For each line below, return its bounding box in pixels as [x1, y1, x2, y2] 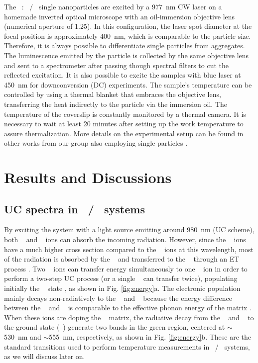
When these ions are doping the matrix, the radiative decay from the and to [4, 312, 254, 322]
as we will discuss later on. [4, 351, 85, 362]
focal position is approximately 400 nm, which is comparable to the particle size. [4, 30, 251, 41]
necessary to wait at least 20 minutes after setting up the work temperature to [4, 118, 244, 129]
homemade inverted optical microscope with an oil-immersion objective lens [4, 11, 235, 21]
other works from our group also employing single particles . [4, 138, 188, 148]
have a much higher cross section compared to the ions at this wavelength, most [4, 244, 254, 254]
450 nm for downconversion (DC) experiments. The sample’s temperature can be [4, 79, 252, 90]
